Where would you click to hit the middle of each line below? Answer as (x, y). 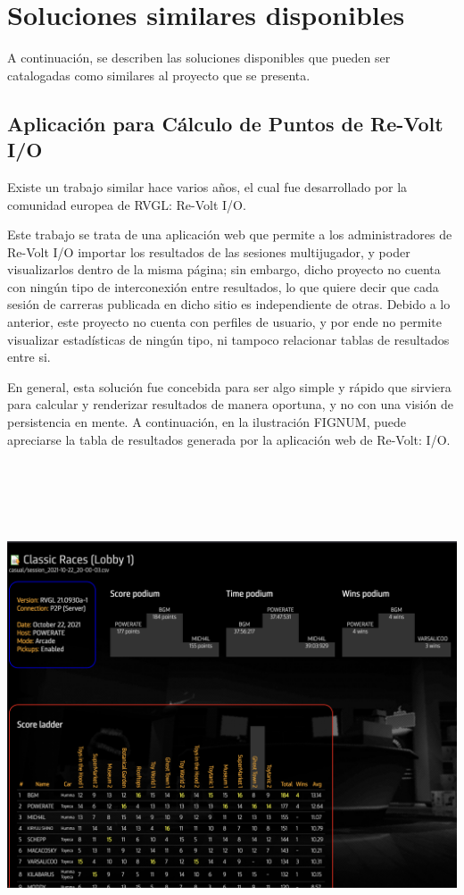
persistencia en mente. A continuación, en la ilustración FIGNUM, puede (207, 422)
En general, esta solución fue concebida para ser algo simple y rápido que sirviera (229, 386)
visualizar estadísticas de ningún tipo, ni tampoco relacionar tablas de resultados (228, 339)
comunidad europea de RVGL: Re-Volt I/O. (127, 204)
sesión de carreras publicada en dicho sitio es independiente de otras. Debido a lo (229, 304)
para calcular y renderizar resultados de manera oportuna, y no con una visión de (230, 404)
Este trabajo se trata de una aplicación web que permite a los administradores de (230, 234)
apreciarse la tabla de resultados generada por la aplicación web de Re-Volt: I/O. (229, 439)
